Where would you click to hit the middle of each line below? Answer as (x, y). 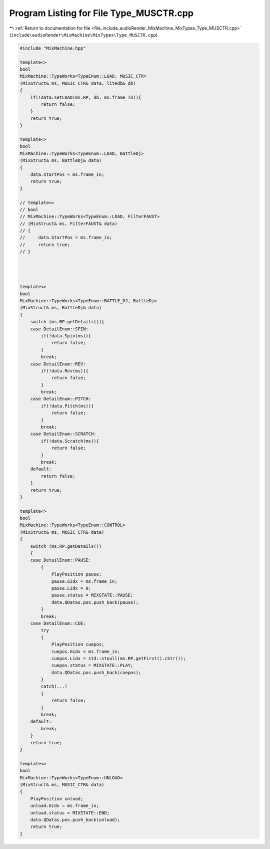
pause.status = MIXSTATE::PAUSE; (92, 595)
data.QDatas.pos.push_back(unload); (75, 820)
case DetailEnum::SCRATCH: (63, 434)
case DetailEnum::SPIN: (59, 329)
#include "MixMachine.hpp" (53, 48)
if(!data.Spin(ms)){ (66, 336)
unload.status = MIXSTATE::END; (70, 813)
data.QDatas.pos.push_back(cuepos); (96, 672)
